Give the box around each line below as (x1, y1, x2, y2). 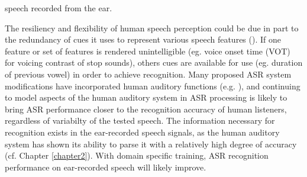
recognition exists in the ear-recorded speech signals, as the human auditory (5, 125, 280, 138)
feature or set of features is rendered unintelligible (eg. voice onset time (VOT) (5, 44, 290, 57)
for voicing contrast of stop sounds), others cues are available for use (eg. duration (5, 56, 303, 69)
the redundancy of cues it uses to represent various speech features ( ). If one (5, 33, 281, 46)
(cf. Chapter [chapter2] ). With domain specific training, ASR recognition (5, 149, 269, 162)
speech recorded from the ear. (5, 2, 112, 14)
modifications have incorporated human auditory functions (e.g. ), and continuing (5, 79, 300, 92)
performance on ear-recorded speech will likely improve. (5, 160, 206, 173)
